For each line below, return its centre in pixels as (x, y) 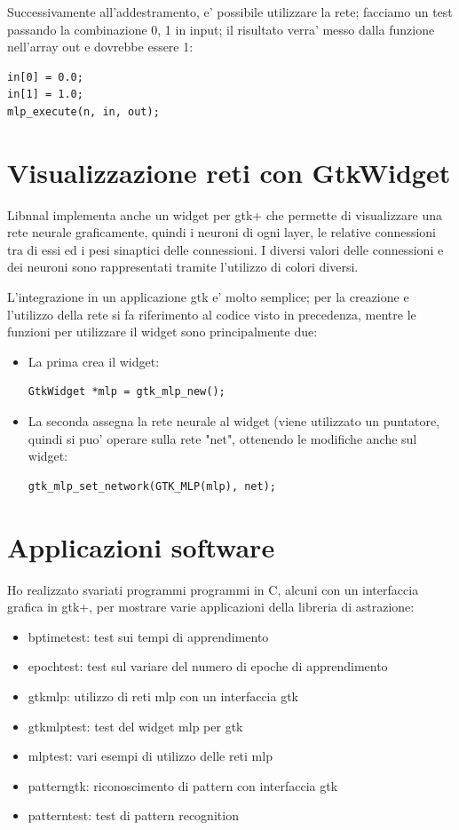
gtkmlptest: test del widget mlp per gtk (135, 726)
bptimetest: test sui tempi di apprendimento (148, 636)
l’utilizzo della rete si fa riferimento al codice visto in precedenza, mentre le (212, 314)
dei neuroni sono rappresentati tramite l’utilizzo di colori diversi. (183, 267)
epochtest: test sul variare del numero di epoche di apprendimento (208, 666)
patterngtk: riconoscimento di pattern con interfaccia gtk (183, 785)
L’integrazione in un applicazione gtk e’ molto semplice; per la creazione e (208, 297)
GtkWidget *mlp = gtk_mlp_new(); (127, 392)
